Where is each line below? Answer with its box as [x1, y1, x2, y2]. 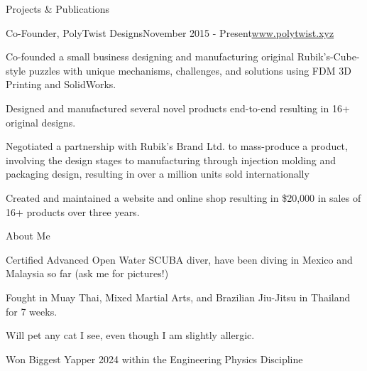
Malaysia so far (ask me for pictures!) [6, 266, 169, 281]
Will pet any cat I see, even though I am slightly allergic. [6, 328, 255, 343]
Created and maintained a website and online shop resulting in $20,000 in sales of [6, 190, 361, 205]
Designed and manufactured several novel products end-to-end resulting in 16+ [6, 100, 350, 115]
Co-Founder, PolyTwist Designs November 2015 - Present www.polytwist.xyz [6, 25, 334, 40]
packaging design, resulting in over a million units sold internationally [6, 166, 310, 181]
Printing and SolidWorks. [6, 77, 116, 92]
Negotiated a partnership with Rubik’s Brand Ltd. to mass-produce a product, [6, 139, 348, 154]
